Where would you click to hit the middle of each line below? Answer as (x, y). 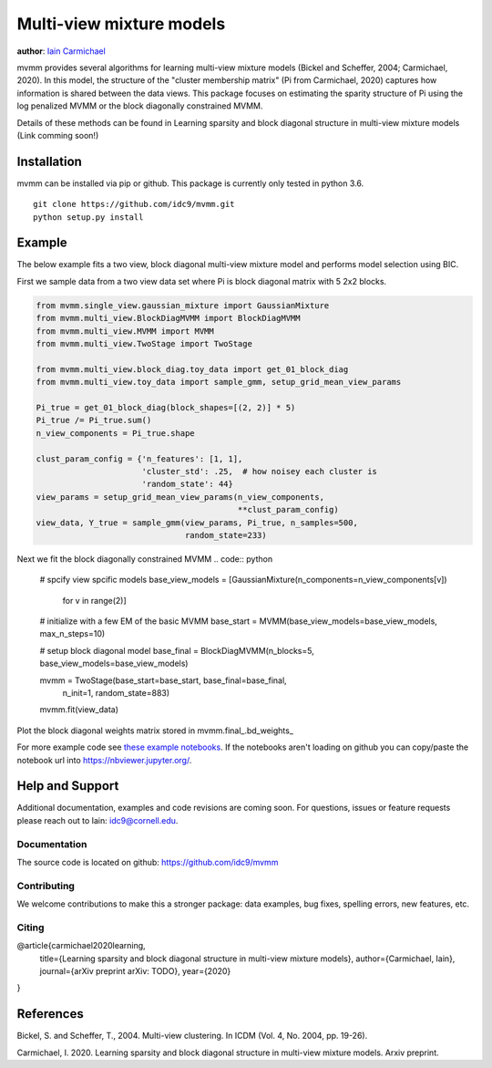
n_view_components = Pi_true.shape (115, 433)
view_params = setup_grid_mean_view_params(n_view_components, (180, 497)
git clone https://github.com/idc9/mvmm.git (134, 204)
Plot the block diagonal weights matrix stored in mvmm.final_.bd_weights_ (155, 731)
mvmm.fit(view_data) (79, 710)
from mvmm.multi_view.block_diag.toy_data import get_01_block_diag (192, 369)
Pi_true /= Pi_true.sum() (94, 420)
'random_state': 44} (188, 484)
